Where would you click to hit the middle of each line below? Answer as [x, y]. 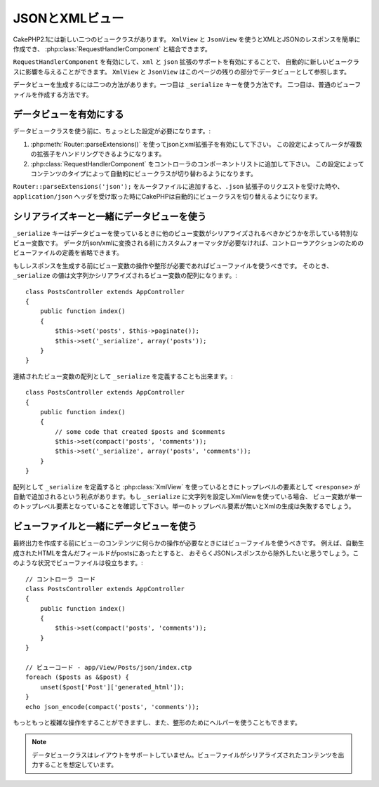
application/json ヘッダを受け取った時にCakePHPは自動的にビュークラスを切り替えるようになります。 [167, 196]
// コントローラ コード [61, 579]
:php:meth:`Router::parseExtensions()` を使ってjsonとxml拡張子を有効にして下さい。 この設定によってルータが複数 [197, 144]
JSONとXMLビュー [68, 18]
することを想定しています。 [78, 765]
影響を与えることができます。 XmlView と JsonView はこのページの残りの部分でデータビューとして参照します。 [188, 72]
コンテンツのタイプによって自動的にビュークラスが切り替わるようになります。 [144, 173]
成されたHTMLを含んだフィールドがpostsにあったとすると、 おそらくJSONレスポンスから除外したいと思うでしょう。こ [186, 553]
